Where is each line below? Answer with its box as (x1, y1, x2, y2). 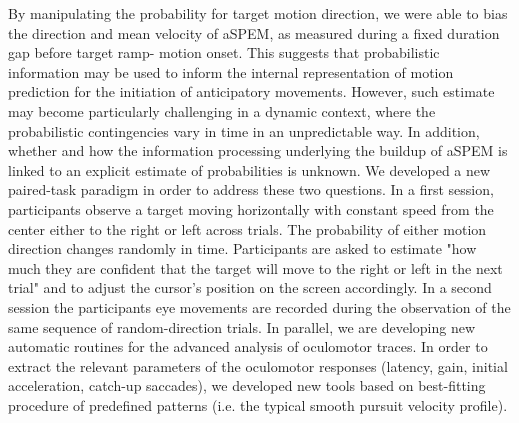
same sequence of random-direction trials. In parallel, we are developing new (8, 316, 476, 337)
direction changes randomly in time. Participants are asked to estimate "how (8, 238, 477, 259)
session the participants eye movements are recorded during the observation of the (8, 296, 511, 317)
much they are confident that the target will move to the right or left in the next (8, 257, 503, 278)
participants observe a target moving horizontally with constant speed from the (8, 198, 494, 219)
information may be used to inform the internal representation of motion (8, 61, 454, 82)
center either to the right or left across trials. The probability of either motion (8, 218, 487, 239)
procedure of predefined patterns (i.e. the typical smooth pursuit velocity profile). (8, 394, 508, 415)
